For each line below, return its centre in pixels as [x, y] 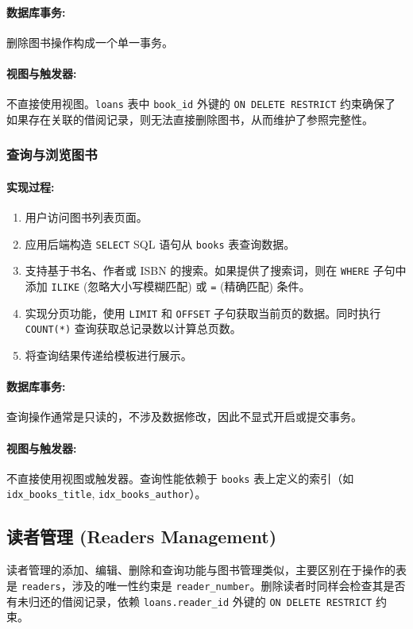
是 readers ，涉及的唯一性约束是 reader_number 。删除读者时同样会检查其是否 [206, 585]
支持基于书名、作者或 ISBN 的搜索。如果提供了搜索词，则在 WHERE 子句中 [216, 270]
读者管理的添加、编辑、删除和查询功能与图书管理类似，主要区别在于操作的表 [206, 570]
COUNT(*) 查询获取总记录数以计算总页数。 [133, 328]
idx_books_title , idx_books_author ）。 [106, 494]
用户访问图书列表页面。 [86, 217]
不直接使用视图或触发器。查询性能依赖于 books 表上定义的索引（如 [180, 478]
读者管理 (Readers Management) [142, 536]
